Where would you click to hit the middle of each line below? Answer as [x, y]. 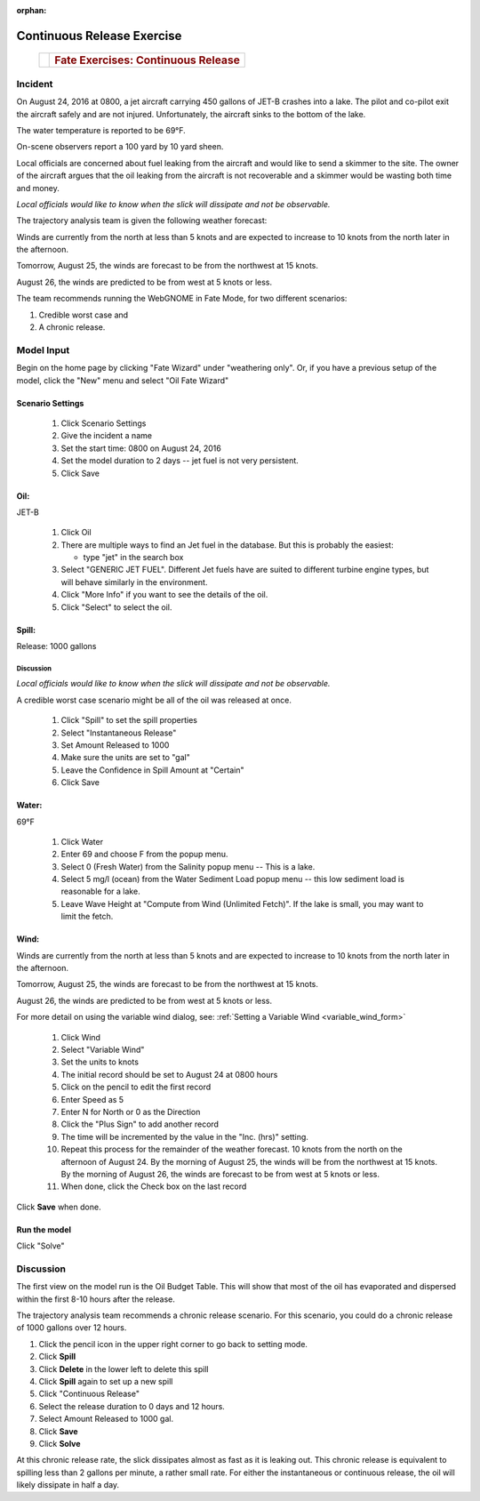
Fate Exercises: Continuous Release [147, 60]
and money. [38, 188]
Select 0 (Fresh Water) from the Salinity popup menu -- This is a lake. [188, 866]
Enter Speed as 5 [92, 1099]
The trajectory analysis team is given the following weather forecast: [142, 221]
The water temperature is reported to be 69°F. [101, 130]
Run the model [44, 1229]
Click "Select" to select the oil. [116, 607]
